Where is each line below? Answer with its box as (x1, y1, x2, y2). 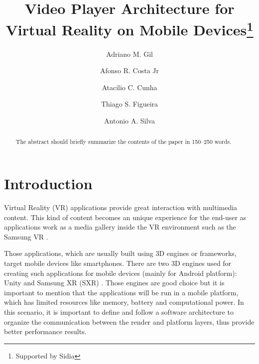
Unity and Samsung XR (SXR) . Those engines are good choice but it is (4, 277, 225, 288)
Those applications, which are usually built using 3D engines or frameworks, (4, 248, 237, 258)
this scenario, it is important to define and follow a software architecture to (4, 306, 234, 317)
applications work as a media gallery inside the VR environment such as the (4, 222, 236, 232)
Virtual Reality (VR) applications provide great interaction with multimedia (4, 202, 238, 212)
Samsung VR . (4, 231, 48, 242)
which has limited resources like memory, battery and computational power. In (4, 297, 244, 307)
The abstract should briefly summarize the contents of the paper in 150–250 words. (15, 137, 232, 146)
